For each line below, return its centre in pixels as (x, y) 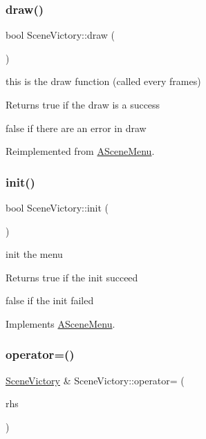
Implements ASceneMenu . (60, 323)
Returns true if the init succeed (72, 277)
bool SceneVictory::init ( (57, 207)
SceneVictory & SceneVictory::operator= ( (95, 380)
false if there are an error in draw (76, 128)
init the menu (34, 254)
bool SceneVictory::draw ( (60, 35)
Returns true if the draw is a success (83, 104)
